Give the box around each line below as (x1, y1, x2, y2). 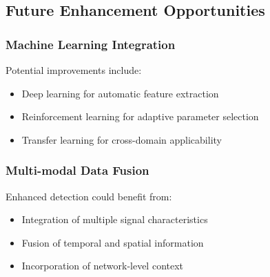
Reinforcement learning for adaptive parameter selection (21, 109, 259, 124)
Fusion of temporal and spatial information (21, 235, 204, 249)
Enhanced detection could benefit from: (6, 189, 172, 203)
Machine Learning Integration (6, 35, 176, 52)
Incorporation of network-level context (21, 258, 184, 273)
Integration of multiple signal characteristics (21, 212, 208, 227)
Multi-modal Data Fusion (6, 162, 149, 179)
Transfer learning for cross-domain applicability (21, 132, 222, 146)
